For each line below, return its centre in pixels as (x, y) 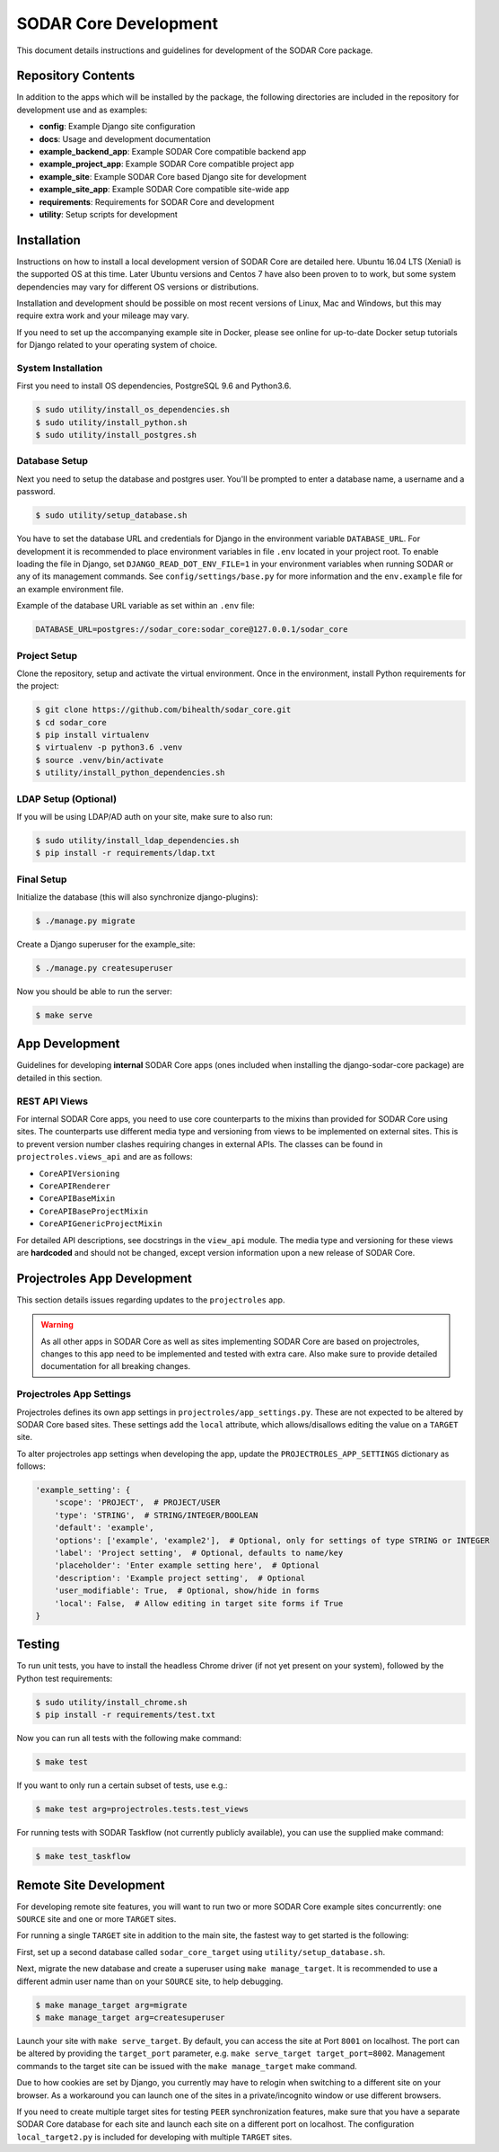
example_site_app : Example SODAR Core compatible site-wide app (164, 190)
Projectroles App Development (105, 1278)
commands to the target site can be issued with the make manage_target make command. (187, 2066)
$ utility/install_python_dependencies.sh (130, 773)
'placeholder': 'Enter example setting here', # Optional (187, 1565)
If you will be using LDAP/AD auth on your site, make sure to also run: (145, 816)
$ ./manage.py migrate (85, 921)
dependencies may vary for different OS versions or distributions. (138, 287)
